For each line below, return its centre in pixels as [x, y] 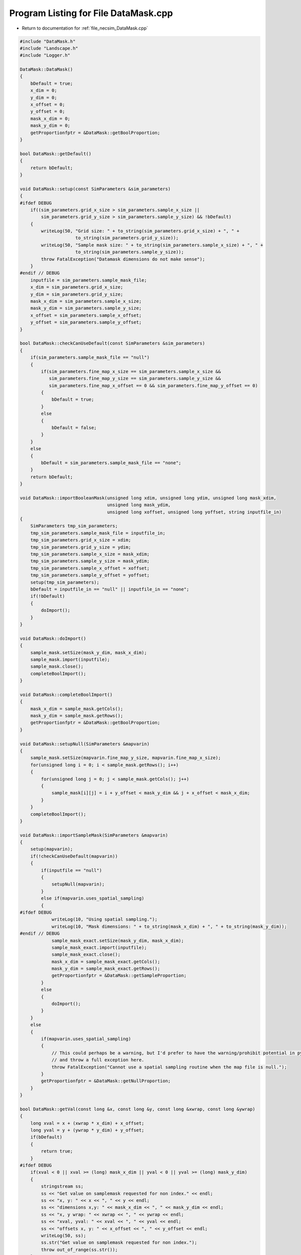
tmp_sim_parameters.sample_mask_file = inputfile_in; [98, 533]
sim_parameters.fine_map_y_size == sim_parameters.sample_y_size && [135, 379]
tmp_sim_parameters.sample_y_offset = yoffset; [90, 575]
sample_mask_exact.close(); [86, 955]
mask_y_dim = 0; [50, 126]
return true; [57, 1151]
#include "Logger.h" [45, 55]
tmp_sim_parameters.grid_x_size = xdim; [81, 540]
